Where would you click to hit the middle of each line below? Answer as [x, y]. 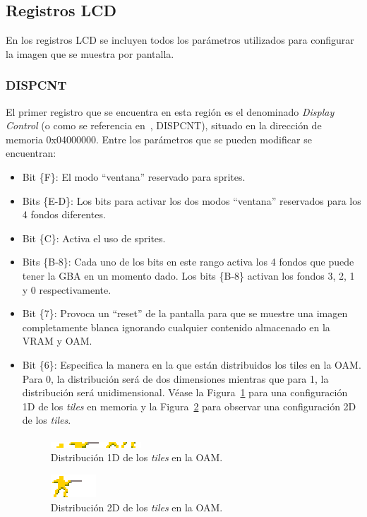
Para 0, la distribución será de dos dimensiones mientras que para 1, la [175, 378]
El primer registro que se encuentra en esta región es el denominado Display [170, 111]
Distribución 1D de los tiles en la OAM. [137, 457]
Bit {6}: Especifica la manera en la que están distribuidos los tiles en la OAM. [192, 364]
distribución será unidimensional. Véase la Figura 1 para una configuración [185, 392]
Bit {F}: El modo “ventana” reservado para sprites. [134, 176]
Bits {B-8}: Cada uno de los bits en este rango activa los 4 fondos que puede [188, 262]
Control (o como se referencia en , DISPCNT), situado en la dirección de [164, 125]
